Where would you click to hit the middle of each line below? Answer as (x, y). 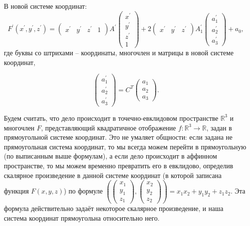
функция (16, 191)
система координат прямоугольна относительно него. (82, 218)
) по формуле (83, 191)
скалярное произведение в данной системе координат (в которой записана (113, 175)
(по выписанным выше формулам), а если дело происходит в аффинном (110, 156)
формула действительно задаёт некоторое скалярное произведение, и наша (114, 208)
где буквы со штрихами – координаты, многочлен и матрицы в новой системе (119, 53)
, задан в (219, 127)
